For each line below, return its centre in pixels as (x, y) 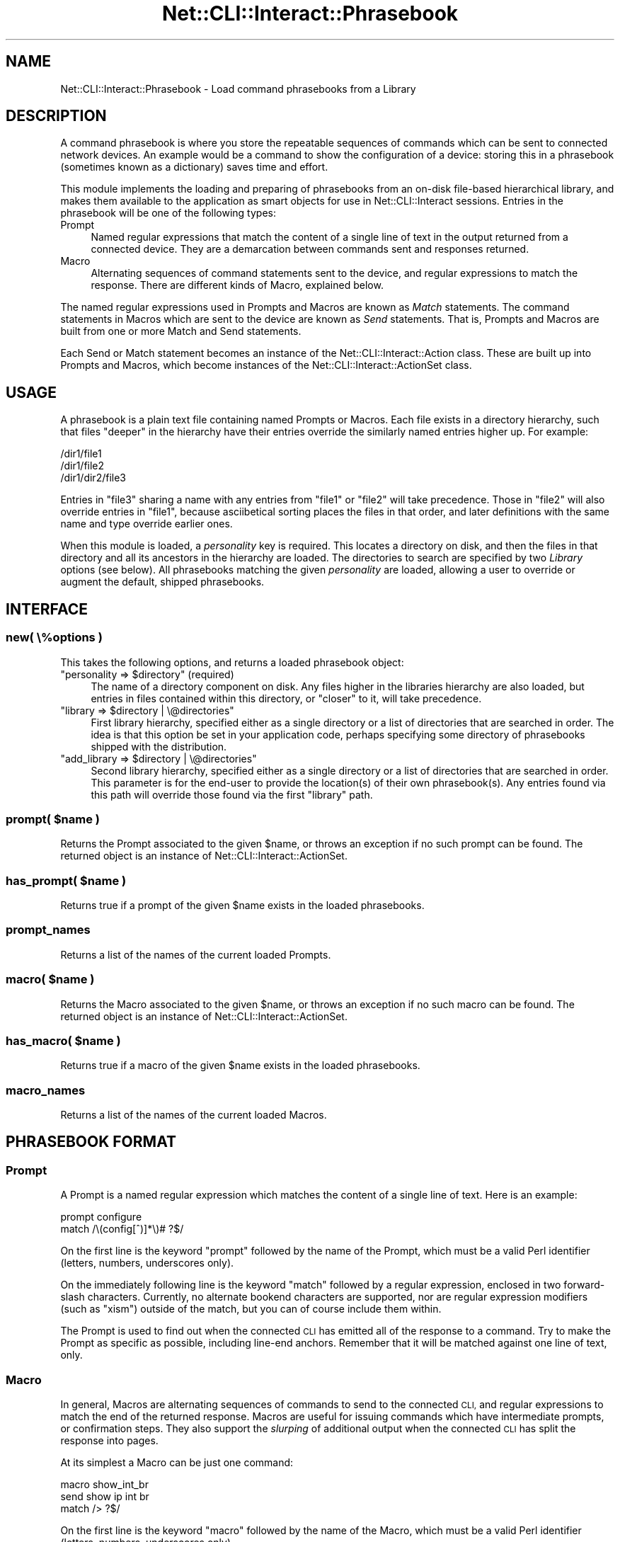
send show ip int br (105, 1496)
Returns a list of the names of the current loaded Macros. (194, 1115)
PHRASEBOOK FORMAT (91, 1142)
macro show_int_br (104, 1484)
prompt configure (101, 1217)
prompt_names (48, 930)
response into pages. (109, 1440)
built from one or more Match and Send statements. (181, 331)
